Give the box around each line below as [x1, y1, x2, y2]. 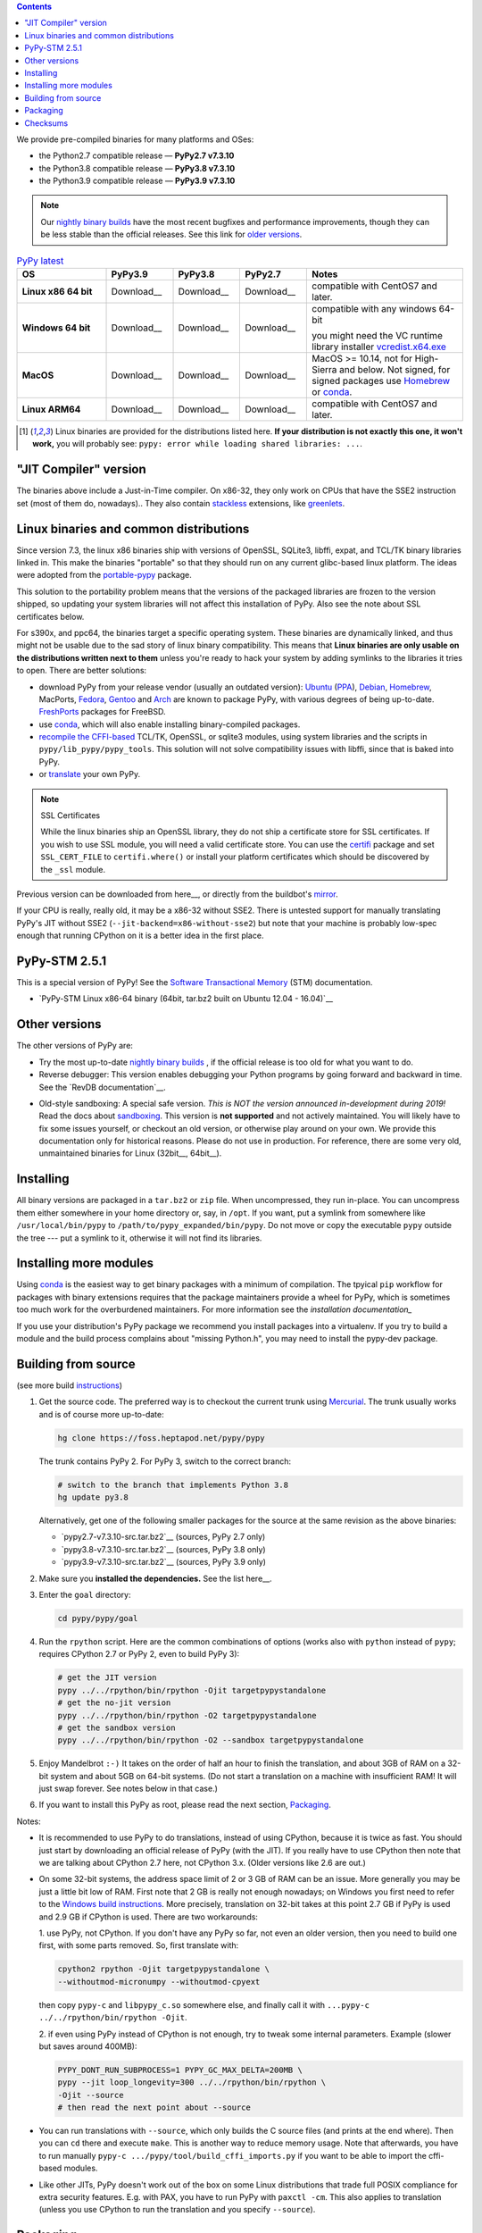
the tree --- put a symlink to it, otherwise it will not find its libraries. [16, 1233, 262, 1243]
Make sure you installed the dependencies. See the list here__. [38, 1573, 272, 1584]
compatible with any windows [312, 303, 437, 315]
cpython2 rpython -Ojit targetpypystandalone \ [57, 1964, 270, 1974]
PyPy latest [16, 255, 64, 267]
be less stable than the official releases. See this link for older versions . [40, 229, 303, 240]
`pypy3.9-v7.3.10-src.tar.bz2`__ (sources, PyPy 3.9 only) [61, 1557, 267, 1568]
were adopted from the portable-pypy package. [16, 570, 192, 581]
